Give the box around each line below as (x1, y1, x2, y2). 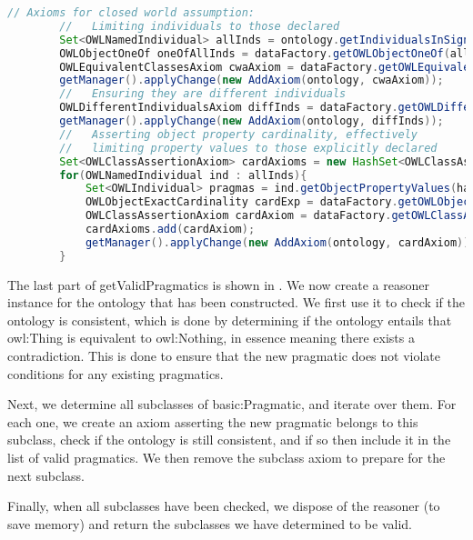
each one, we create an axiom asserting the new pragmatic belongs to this (7, 412, 418, 431)
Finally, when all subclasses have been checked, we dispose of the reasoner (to (7, 496, 440, 515)
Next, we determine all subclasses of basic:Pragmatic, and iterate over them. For (7, 395, 457, 414)
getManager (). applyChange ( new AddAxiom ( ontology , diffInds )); (59, 115, 444, 127)
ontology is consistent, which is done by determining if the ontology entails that (7, 310, 452, 329)
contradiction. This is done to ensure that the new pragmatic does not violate (7, 346, 441, 365)
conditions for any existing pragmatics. (7, 364, 224, 383)
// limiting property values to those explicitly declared (59, 141, 438, 155)
